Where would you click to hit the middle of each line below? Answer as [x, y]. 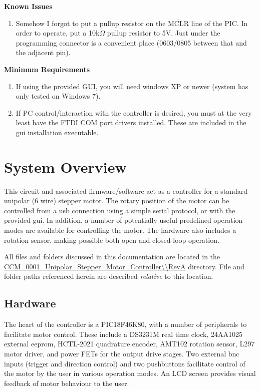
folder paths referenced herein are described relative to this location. [109, 276]
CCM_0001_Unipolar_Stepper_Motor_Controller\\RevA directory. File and [124, 266]
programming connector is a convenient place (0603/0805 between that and [131, 42]
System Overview [65, 166]
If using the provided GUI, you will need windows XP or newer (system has [132, 86]
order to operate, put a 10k [58, 33]
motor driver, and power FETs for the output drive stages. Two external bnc [122, 353]
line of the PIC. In [219, 23]
